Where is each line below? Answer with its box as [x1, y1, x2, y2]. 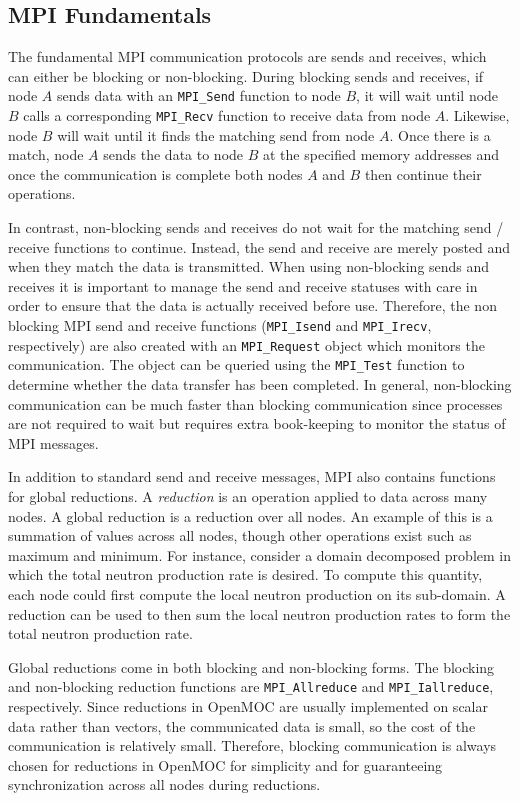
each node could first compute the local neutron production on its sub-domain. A [8, 583, 506, 604]
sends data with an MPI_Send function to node [57, 85, 341, 106]
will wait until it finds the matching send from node [57, 124, 375, 145]
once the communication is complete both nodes [8, 163, 303, 184]
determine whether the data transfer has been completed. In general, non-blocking [8, 374, 512, 395]
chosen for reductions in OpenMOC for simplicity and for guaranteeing [8, 754, 443, 775]
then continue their [364, 163, 482, 184]
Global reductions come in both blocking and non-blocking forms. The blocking [8, 656, 495, 677]
